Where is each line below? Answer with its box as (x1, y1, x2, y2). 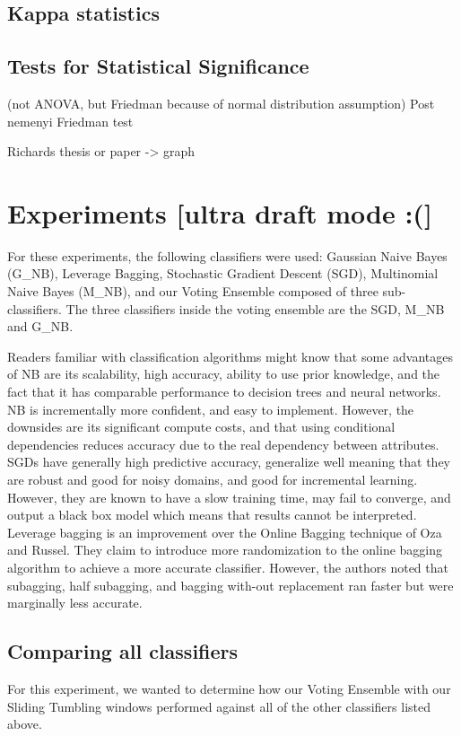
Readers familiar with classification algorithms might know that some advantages (7, 346, 453, 365)
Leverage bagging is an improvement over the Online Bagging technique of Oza (7, 522, 442, 541)
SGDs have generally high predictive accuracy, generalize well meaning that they (7, 452, 451, 471)
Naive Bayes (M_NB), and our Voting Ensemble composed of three (7, 282, 378, 301)
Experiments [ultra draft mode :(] (7, 194, 432, 231)
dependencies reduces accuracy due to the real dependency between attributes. (7, 434, 439, 453)
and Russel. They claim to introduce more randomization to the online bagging (7, 540, 443, 559)
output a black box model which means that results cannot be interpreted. (7, 505, 417, 524)
